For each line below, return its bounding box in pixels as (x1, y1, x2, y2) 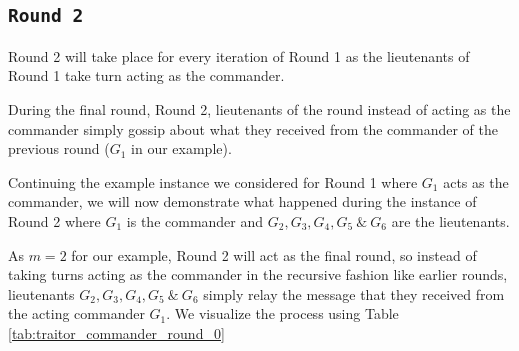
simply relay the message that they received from (203, 283, 505, 304)
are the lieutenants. (391, 210, 510, 231)
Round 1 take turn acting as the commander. (8, 65, 285, 86)
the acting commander (8, 303, 145, 324)
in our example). (131, 138, 232, 159)
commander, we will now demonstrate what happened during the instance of (8, 191, 477, 212)
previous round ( (8, 138, 110, 159)
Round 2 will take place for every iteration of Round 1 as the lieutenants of (8, 45, 470, 66)
